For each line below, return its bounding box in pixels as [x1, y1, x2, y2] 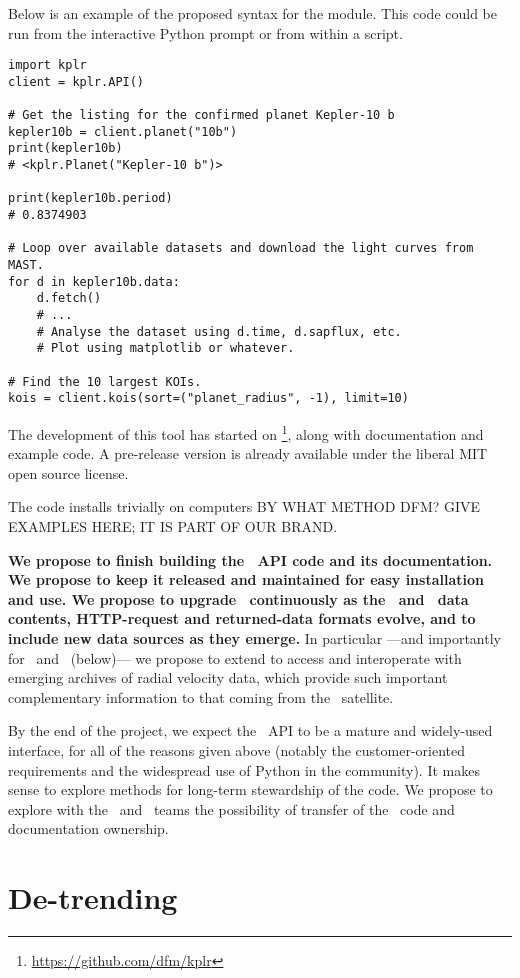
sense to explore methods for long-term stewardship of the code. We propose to [8, 779, 493, 800]
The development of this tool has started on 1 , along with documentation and [8, 420, 484, 444]
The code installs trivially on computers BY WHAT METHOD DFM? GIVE [8, 496, 481, 517]
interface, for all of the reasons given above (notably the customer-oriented [8, 739, 465, 760]
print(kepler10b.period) [8, 191, 173, 206]
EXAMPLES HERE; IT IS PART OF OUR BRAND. [8, 516, 338, 536]
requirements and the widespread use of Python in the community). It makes [8, 759, 480, 780]
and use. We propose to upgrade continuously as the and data [8, 588, 469, 609]
